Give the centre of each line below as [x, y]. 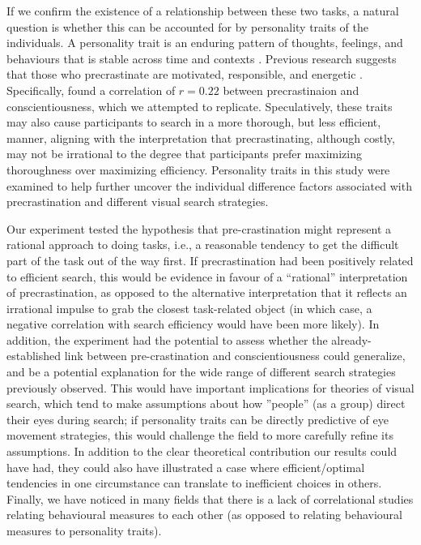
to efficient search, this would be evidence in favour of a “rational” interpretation [207, 276]
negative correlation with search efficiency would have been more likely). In [193, 324]
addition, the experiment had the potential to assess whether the [167, 339]
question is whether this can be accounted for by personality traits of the [187, 26]
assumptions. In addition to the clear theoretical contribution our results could [202, 451]
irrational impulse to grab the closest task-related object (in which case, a [189, 308]
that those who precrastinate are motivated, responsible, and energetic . [185, 74]
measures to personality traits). [84, 530]
